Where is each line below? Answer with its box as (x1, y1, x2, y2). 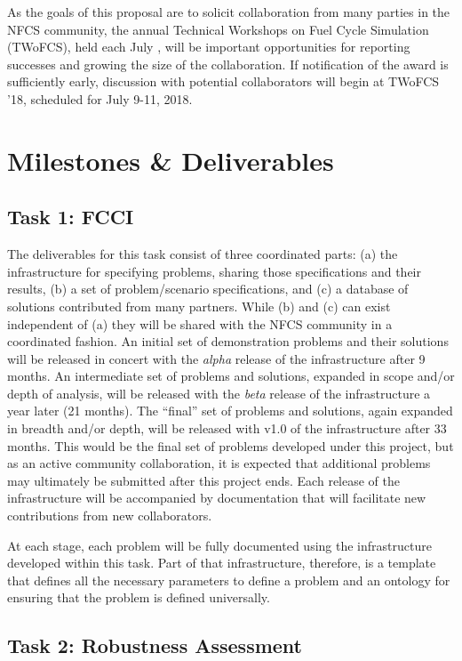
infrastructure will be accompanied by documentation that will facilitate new (7, 488, 426, 507)
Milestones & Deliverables (7, 141, 334, 178)
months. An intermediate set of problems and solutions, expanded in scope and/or (7, 367, 455, 385)
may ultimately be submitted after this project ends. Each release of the (7, 471, 400, 489)
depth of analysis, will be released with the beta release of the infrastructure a (7, 383, 431, 402)
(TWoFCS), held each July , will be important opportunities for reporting (7, 37, 410, 56)
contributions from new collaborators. (7, 506, 212, 525)
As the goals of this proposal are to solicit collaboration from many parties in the (7, 3, 450, 20)
